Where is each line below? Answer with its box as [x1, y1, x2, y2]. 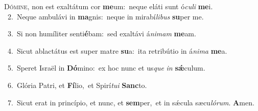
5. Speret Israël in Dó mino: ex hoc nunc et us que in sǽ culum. [7, 62, 205, 73]
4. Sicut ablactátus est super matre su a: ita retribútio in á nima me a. [7, 45, 227, 56]
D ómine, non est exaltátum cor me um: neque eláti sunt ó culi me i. [4, 1, 213, 11]
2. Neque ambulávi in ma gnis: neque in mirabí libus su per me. [7, 11, 204, 21]
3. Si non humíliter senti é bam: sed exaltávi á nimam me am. [7, 28, 196, 39]
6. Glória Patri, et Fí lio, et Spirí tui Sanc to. [7, 79, 147, 90]
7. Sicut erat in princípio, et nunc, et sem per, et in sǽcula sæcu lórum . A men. [7, 97, 254, 107]
